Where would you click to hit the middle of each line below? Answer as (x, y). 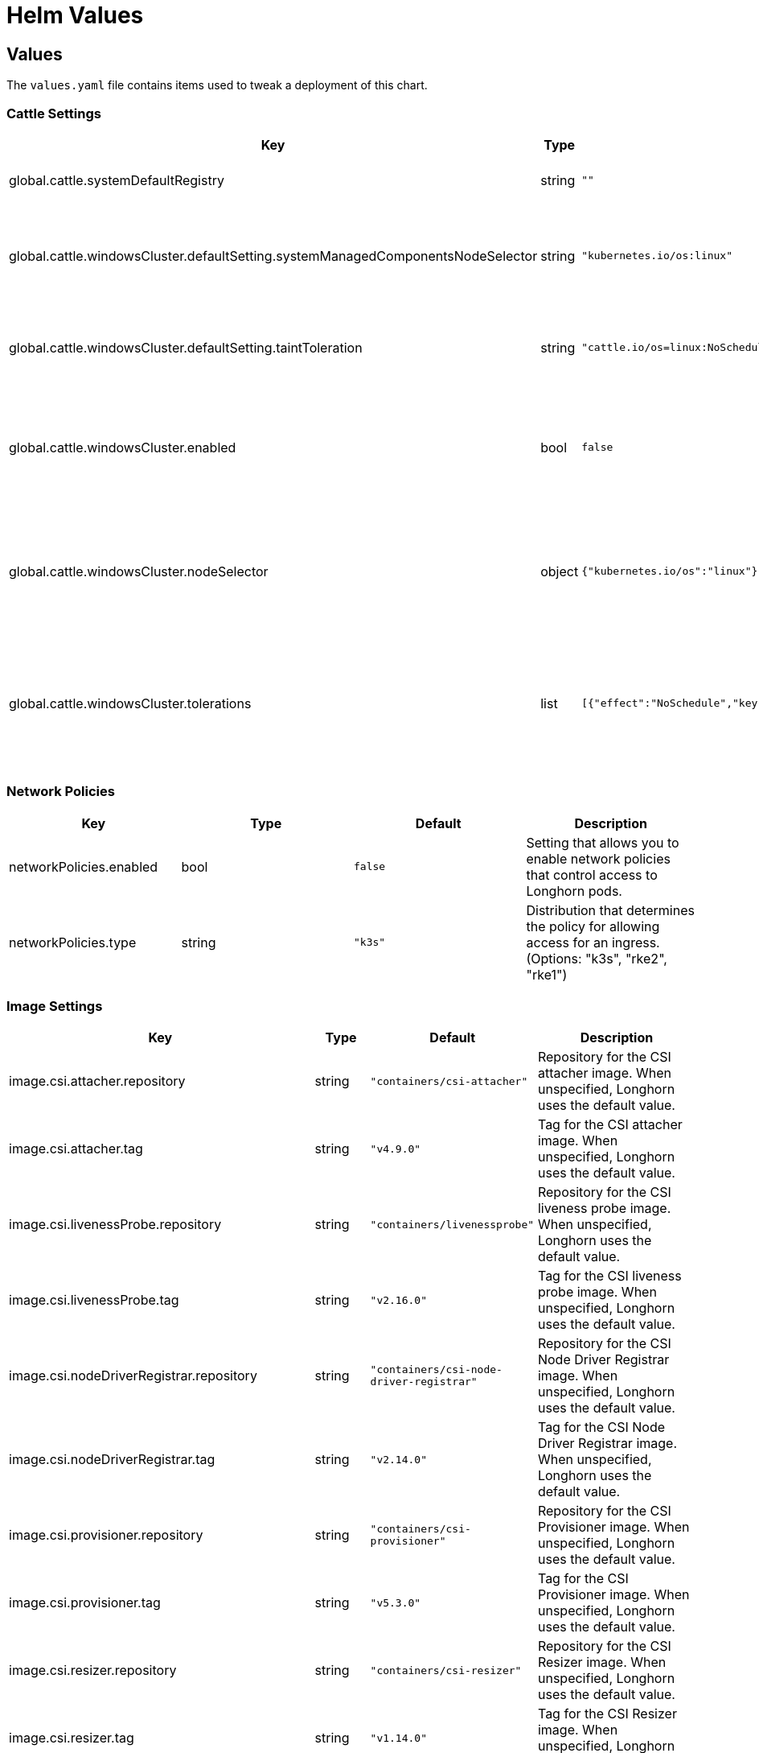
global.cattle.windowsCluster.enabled (123, 447)
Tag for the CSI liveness (609, 1276)
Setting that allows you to (603, 842)
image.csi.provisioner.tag (85, 1603)
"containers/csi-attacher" (449, 1081)
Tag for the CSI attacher (610, 1125)
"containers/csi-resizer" (446, 1670)
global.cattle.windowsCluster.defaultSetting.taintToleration (186, 347)
